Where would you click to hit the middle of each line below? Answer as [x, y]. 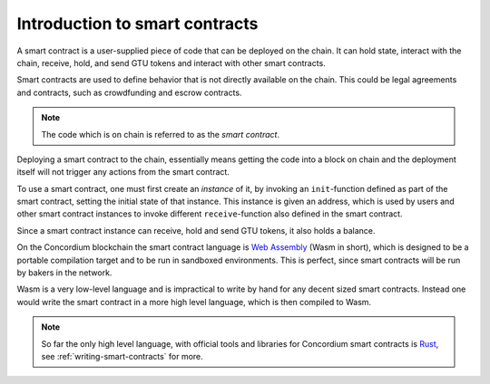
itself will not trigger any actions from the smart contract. [123, 172]
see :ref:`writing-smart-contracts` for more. [122, 356]
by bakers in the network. [64, 273]
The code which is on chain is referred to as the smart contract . [161, 134]
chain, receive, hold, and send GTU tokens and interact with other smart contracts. [171, 62]
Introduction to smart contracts [137, 24]
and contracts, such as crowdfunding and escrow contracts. [129, 92]
